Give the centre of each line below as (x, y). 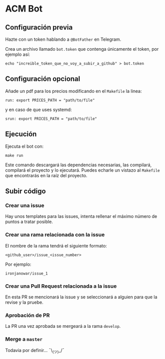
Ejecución (21, 134)
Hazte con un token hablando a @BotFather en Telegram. (63, 39)
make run (14, 155)
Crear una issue (25, 205)
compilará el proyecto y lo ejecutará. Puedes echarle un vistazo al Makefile (82, 170)
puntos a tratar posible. (29, 222)
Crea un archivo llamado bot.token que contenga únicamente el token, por (82, 49)
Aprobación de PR (27, 315)
